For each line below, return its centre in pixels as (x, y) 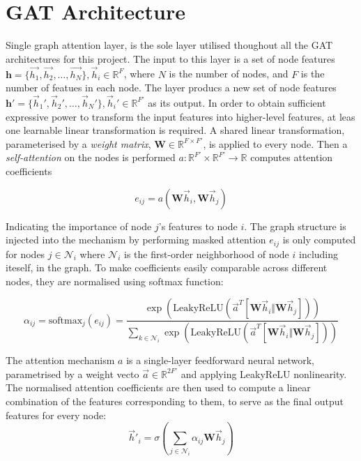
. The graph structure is (295, 226)
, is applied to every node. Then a (275, 143)
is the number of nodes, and (229, 74)
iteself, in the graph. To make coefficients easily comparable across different (167, 267)
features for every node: (56, 415)
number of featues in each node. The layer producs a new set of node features (171, 88)
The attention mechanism (60, 360)
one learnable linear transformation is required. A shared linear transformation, (175, 130)
